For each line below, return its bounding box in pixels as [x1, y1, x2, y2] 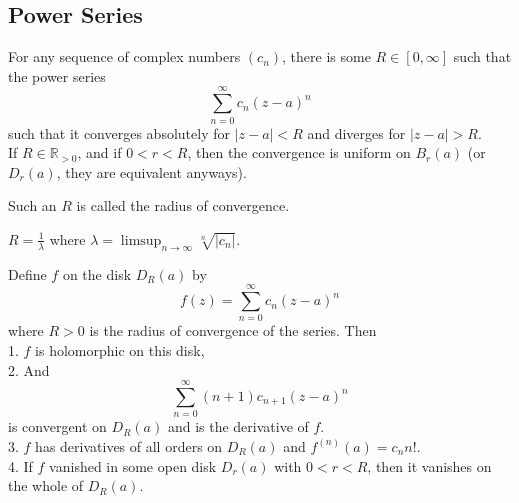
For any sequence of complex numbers [8, 46, 241, 67]
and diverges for [307, 122, 406, 143]
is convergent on [8, 416, 107, 437]
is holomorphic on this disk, [35, 340, 205, 361]
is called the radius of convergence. [76, 195, 290, 216]
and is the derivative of [167, 416, 309, 437]
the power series [8, 65, 106, 86]
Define [8, 263, 47, 284]
